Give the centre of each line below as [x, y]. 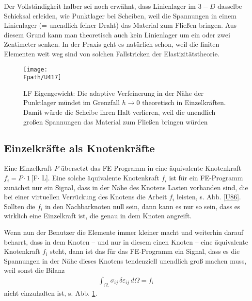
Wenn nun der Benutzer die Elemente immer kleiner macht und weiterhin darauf [124, 232]
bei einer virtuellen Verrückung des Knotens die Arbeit [86, 197]
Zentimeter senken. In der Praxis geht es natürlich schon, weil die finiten [112, 44]
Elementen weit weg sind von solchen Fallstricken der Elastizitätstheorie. [112, 53]
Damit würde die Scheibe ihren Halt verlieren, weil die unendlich [119, 112]
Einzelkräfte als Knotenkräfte [79, 148]
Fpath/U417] [42, 78]
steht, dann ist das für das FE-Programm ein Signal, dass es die [145, 251]
